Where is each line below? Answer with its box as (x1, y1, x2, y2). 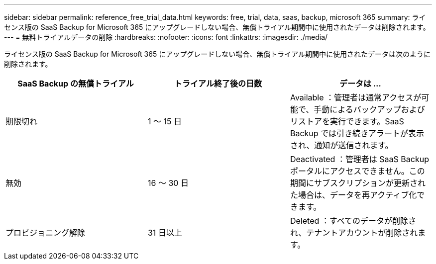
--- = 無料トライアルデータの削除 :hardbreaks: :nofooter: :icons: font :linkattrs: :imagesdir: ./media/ (4, 33, 328, 41)
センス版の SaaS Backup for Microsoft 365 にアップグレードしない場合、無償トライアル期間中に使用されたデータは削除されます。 (4, 23, 430, 31)
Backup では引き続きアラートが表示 (290, 128, 425, 138)
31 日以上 (147, 228, 182, 238)
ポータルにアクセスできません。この (290, 166, 425, 176)
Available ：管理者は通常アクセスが (290, 92, 422, 102)
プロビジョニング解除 (5, 228, 86, 238)
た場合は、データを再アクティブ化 (290, 190, 417, 200)
